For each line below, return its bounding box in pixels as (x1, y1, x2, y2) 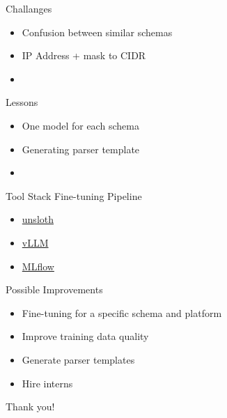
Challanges (6, 1, 52, 15)
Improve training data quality (22, 329, 149, 343)
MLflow (22, 258, 54, 273)
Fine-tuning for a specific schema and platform (22, 305, 222, 320)
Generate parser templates (22, 352, 135, 366)
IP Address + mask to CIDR (22, 48, 146, 63)
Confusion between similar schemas (22, 24, 173, 39)
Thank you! (6, 399, 55, 414)
